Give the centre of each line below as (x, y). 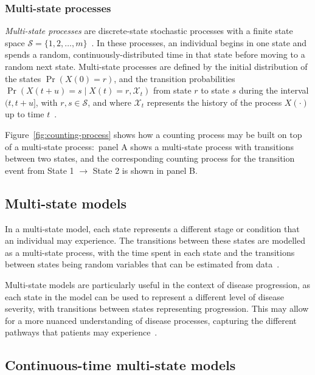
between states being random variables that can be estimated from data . (142, 264)
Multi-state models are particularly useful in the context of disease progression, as (158, 284)
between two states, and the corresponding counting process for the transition (150, 158)
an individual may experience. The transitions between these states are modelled (155, 240)
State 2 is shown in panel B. (145, 170)
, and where (109, 102)
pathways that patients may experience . (81, 332)
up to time (25, 114)
